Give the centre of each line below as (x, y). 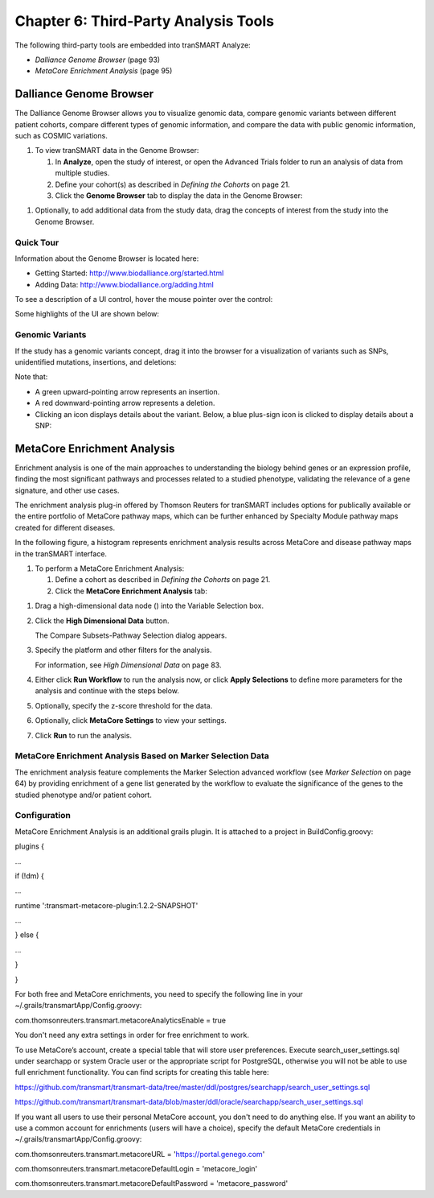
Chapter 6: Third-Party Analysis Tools (145, 21)
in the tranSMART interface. (61, 554)
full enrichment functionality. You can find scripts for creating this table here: (142, 1072)
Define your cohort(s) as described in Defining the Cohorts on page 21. (173, 184)
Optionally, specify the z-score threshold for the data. (124, 705)
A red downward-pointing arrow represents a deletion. (125, 403)
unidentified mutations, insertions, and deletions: (96, 361)
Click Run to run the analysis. (84, 735)
